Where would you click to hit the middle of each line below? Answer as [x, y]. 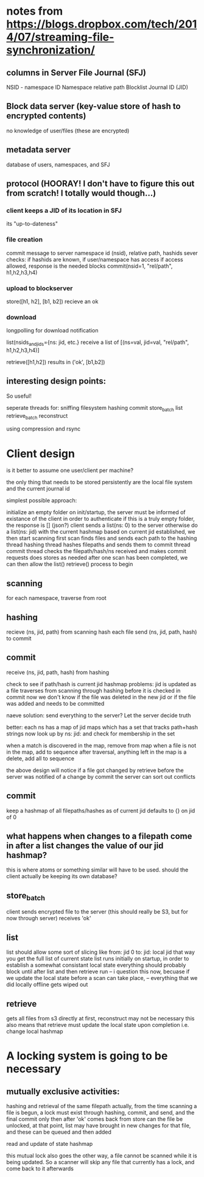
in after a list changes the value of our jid [85, 846]
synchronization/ [51, 50]
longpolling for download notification [52, 331]
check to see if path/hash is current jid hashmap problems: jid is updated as [101, 684]
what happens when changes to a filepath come [99, 836]
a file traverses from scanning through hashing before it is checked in [93, 690]
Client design [40, 453]
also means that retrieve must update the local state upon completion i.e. [98, 1025]
